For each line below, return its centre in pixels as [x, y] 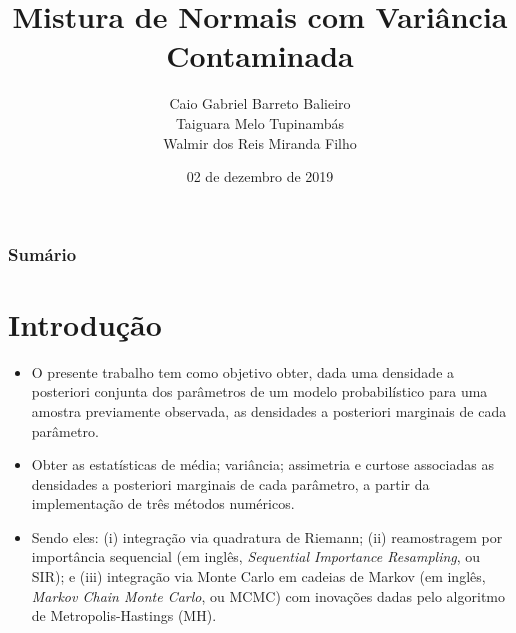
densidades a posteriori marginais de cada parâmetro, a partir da [230, 483]
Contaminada [260, 55]
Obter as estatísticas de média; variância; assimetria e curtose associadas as [262, 464]
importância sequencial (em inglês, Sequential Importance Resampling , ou [256, 556]
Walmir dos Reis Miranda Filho [260, 142]
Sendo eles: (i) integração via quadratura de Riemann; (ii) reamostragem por [267, 536]
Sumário [42, 253]
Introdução [85, 323]
